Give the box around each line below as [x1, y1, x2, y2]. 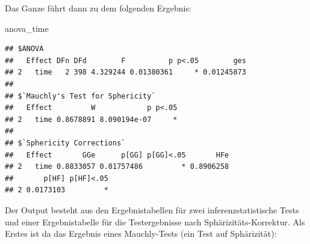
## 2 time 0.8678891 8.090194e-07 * [5, 115, 178, 124]
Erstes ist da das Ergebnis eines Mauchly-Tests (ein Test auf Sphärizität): [5, 227, 277, 240]
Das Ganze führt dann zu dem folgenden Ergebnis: [5, 2, 191, 14]
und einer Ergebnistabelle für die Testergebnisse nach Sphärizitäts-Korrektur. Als [5, 215, 305, 228]
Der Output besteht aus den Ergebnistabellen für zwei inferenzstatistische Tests [5, 203, 299, 216]
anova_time [5, 22, 49, 34]
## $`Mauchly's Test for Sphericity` [5, 91, 156, 100]
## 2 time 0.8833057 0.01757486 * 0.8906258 [5, 162, 229, 171]
